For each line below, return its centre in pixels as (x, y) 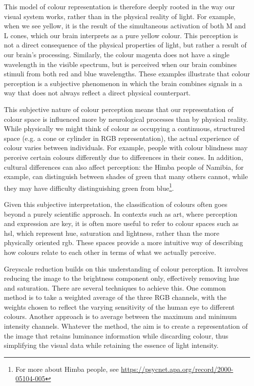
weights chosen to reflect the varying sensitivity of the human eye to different (119, 307)
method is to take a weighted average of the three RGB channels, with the (115, 297)
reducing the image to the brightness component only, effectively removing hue (122, 278)
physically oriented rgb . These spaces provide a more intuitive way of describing (124, 242)
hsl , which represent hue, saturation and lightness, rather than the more (112, 233)
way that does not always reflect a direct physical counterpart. (97, 93)
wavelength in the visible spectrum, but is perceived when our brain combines (120, 64)
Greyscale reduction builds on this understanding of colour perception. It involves (126, 268)
